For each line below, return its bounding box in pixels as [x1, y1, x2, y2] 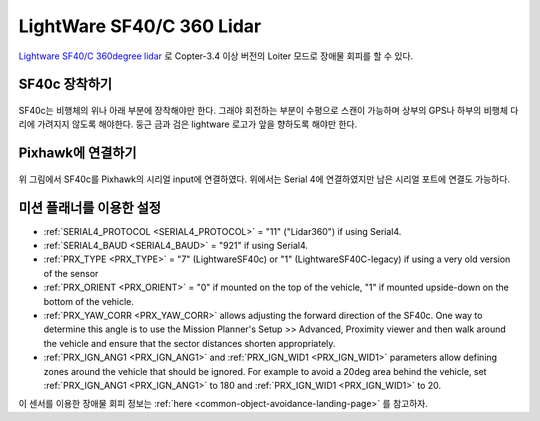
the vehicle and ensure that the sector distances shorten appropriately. [43, 337, 336, 349]
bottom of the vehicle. [43, 295, 135, 307]
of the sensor [43, 267, 99, 279]
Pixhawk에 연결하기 [18, 145, 137, 162]
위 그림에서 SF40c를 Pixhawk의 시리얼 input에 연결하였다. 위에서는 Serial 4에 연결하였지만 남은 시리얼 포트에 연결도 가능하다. [18, 173, 510, 185]
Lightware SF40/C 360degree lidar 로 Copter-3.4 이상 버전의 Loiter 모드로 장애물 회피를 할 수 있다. [18, 50, 414, 62]
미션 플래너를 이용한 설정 [18, 199, 162, 216]
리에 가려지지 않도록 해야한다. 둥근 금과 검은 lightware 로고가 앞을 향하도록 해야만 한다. [18, 118, 358, 130]
